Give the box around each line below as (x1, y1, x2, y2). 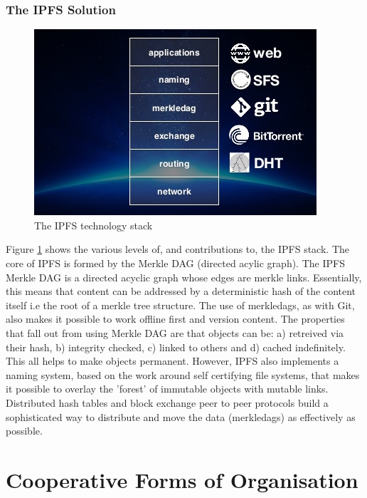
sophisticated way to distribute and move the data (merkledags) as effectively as (6, 409, 356, 424)
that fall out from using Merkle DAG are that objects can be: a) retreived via (6, 325, 344, 340)
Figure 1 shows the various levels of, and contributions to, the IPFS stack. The (6, 242, 349, 256)
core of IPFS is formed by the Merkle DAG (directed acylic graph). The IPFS (6, 256, 345, 270)
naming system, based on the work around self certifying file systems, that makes (6, 367, 360, 382)
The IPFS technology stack (34, 217, 153, 232)
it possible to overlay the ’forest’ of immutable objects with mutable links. (6, 381, 329, 396)
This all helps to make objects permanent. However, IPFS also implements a (6, 353, 339, 368)
